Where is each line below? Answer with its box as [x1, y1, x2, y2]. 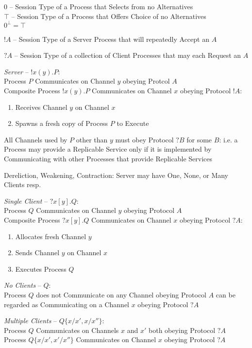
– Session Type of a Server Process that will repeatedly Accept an [13, 34, 209, 44]
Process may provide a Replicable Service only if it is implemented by [4, 144, 212, 154]
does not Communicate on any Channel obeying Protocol [36, 289, 206, 299]
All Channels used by [4, 134, 67, 144]
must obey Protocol [115, 134, 174, 144]
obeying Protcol [122, 76, 170, 86]
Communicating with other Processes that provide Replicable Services [4, 154, 213, 164]
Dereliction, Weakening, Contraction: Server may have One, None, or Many [4, 170, 229, 180]
